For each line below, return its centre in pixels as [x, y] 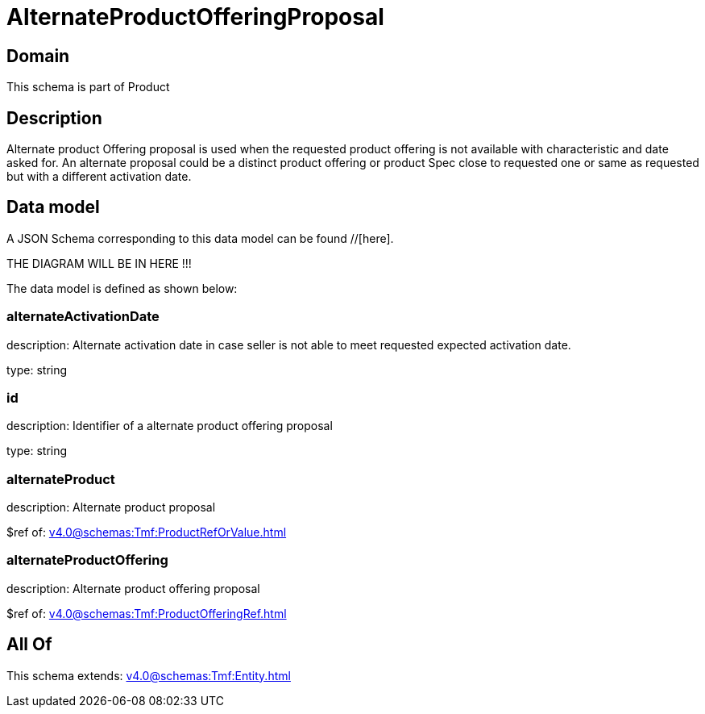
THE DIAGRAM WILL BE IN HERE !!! [99, 263]
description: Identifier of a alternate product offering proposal [170, 426]
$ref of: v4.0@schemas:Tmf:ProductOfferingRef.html [147, 613]
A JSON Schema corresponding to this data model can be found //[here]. [200, 238]
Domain [38, 56]
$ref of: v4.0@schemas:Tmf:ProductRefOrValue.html [147, 532]
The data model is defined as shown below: [122, 288]
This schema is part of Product [88, 87]
